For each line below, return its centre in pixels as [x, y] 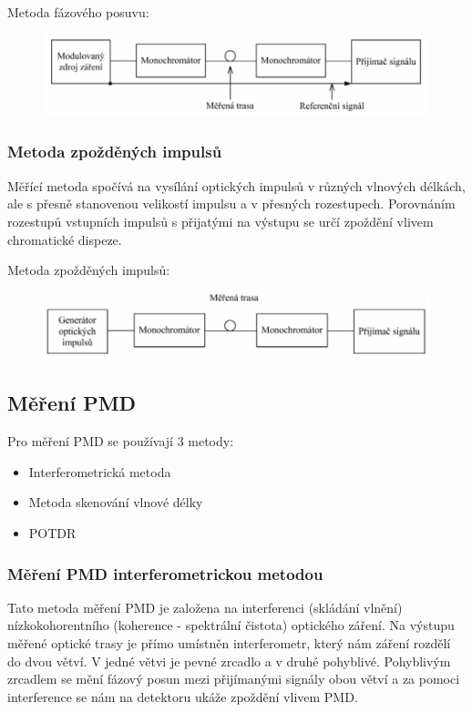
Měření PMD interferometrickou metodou [165, 573]
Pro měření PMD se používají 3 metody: [121, 441]
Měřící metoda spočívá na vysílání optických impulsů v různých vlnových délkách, [236, 185]
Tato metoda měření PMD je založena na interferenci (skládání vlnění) [205, 607]
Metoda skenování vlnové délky [116, 502]
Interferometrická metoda [100, 471]
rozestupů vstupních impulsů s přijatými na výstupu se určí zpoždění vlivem [221, 221]
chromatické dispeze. [65, 239]
